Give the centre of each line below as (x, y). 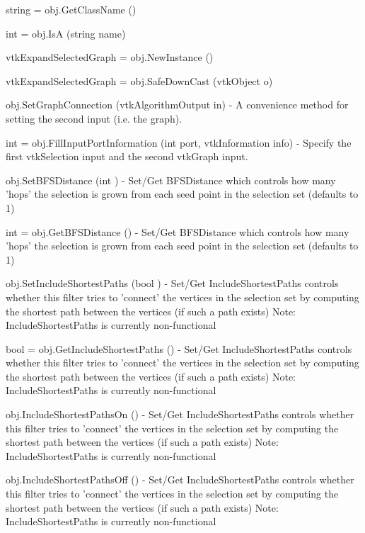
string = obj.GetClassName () (71, 9)
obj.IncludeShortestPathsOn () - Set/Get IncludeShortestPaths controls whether (180, 414)
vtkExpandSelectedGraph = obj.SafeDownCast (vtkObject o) (139, 80)
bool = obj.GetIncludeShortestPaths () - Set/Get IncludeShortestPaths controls (179, 348)
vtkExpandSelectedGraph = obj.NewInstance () (110, 57)
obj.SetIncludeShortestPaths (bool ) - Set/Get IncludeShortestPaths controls (172, 283)
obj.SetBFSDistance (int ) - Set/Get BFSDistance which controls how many (171, 180)
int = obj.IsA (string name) (66, 33)
